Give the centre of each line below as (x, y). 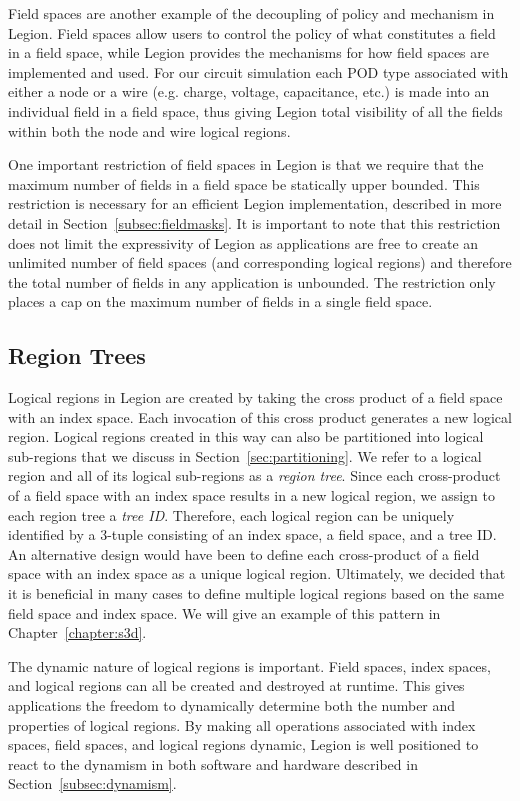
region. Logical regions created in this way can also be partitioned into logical (246, 436)
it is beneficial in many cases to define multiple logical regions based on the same (256, 593)
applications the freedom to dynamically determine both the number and (232, 705)
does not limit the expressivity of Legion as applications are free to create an (243, 242)
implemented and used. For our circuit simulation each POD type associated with (258, 71)
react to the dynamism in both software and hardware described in (213, 763)
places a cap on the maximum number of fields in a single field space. (220, 301)
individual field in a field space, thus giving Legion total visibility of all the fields (255, 110)
